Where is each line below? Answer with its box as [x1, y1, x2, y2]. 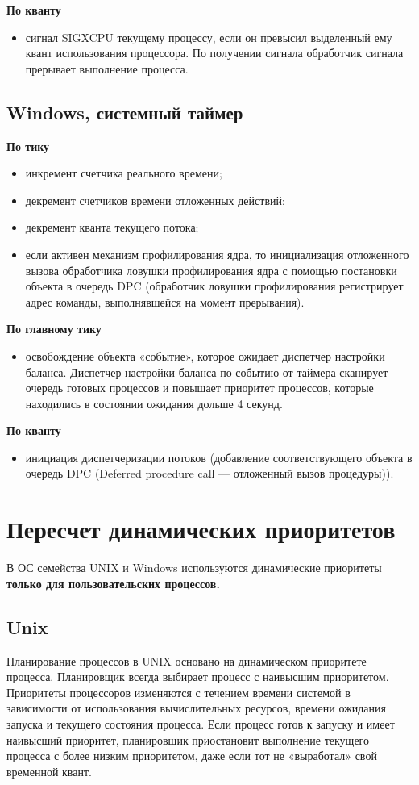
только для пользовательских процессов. [6, 574, 220, 591]
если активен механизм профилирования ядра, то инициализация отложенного [25, 245, 409, 262]
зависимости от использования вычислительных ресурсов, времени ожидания [6, 699, 386, 716]
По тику [6, 137, 50, 154]
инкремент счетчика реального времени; [25, 165, 222, 182]
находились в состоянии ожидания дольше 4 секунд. [25, 395, 283, 411]
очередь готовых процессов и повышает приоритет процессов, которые [25, 379, 374, 396]
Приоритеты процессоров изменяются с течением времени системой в [6, 683, 351, 700]
